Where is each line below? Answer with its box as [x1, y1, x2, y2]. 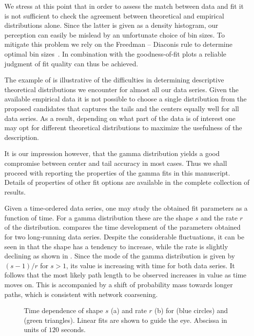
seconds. [61, 324, 86, 335]
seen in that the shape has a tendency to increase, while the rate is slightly [4, 241, 228, 251]
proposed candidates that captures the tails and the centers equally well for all [4, 103, 239, 113]
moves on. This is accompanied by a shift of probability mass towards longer [4, 279, 233, 290]
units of [24, 324, 47, 335]
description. [4, 132, 39, 142]
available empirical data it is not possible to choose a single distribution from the [4, 94, 247, 104]
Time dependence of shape [24, 305, 103, 316]
